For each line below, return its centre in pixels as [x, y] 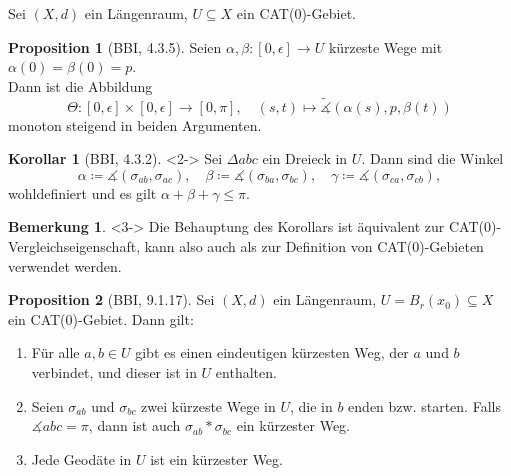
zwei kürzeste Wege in [208, 405]
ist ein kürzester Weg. [216, 458]
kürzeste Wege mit [385, 46]
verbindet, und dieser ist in [114, 371]
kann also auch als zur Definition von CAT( [278, 245]
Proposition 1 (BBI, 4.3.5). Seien [115, 46]
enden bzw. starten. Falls [424, 405]
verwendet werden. [65, 265]
